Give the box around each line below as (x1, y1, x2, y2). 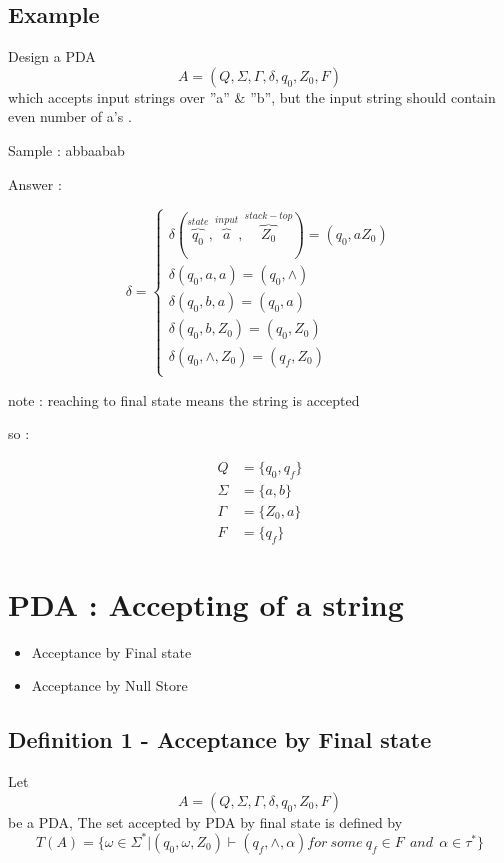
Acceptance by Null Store (31, 675, 188, 696)
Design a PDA (8, 46, 96, 67)
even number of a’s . (8, 106, 132, 127)
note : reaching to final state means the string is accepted (8, 389, 360, 410)
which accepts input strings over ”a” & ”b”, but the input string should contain (8, 86, 496, 107)
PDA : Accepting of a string (8, 583, 404, 624)
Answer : (8, 173, 62, 194)
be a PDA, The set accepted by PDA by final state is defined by (8, 811, 403, 832)
